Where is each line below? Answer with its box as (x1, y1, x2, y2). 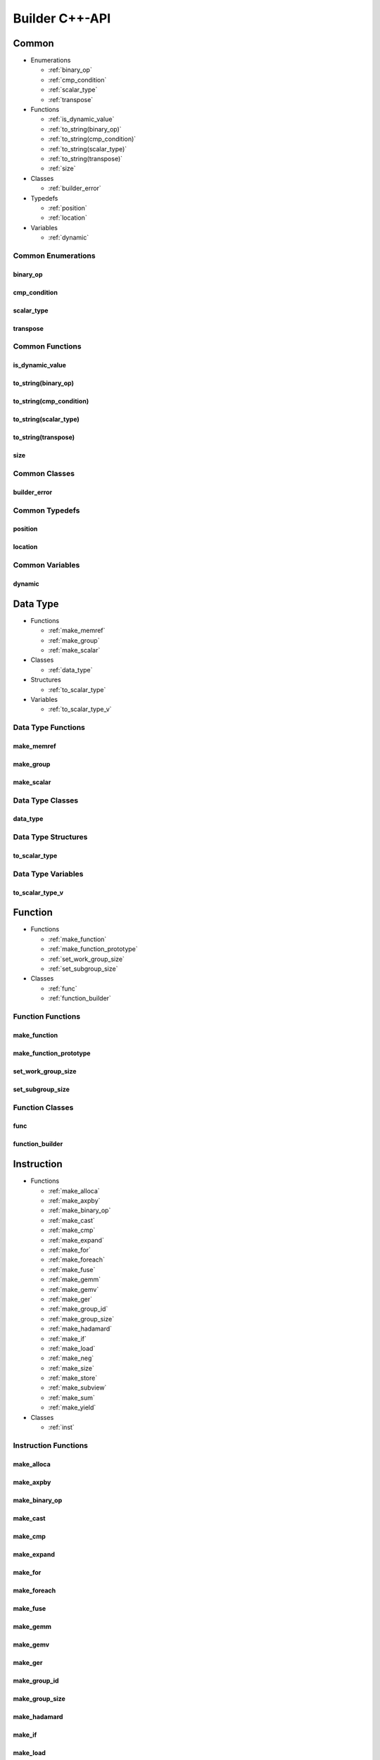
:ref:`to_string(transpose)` (48, 154, 123, 163)
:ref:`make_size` (48, 1364, 94, 1372)
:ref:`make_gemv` (48, 1285, 99, 1293)
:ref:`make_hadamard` (48, 1324, 113, 1333)
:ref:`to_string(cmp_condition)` (48, 134, 137, 144)
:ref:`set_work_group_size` (48, 955, 125, 963)
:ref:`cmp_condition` (48, 75, 107, 84)
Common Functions (13, 341, 82, 351)
